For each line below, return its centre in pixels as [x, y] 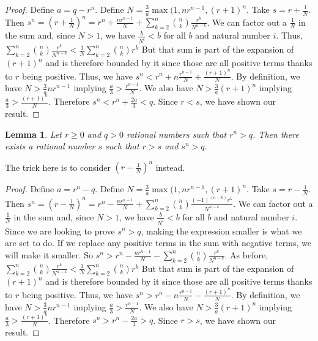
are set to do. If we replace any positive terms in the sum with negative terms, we [158, 243]
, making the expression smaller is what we [221, 230]
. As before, [246, 254]
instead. [170, 167]
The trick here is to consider [58, 167]
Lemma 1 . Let [33, 134]
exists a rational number [50, 146]
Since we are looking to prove [60, 230]
